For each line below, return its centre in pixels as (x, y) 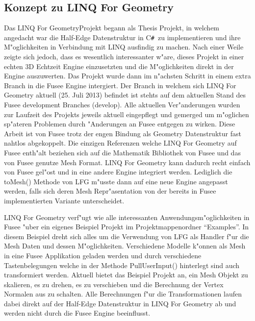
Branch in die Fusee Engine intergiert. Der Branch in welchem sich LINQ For (120, 85)
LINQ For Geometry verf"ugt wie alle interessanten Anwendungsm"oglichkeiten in (127, 217)
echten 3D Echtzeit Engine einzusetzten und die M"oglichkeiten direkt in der (119, 66)
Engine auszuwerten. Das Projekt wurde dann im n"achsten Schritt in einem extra (127, 76)
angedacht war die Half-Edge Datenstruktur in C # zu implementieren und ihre (122, 37)
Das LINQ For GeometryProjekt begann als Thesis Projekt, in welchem (112, 28)
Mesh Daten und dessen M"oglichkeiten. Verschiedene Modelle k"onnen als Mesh (125, 246)
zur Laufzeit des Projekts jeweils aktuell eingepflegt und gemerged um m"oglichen (127, 114)
